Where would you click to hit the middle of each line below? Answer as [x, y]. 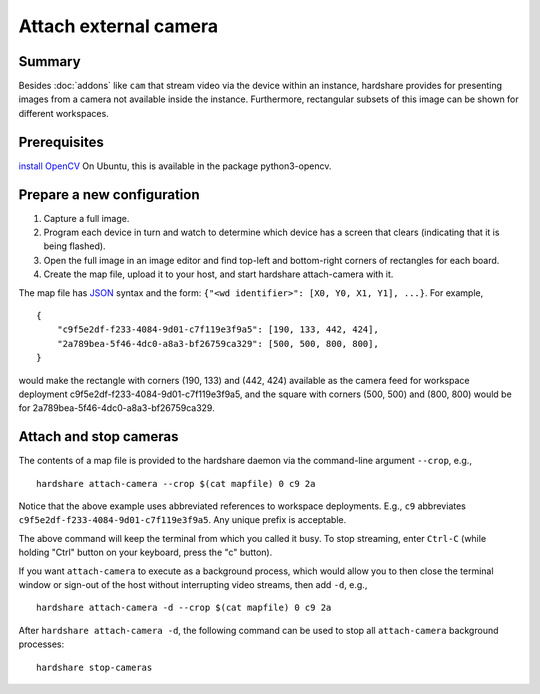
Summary [49, 61]
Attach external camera [118, 26]
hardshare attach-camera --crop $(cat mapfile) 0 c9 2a [176, 483]
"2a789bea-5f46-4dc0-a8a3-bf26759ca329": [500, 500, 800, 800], [217, 343]
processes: [41, 644]
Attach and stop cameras [98, 436]
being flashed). [74, 246]
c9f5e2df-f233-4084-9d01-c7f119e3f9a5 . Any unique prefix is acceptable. [182, 520]
